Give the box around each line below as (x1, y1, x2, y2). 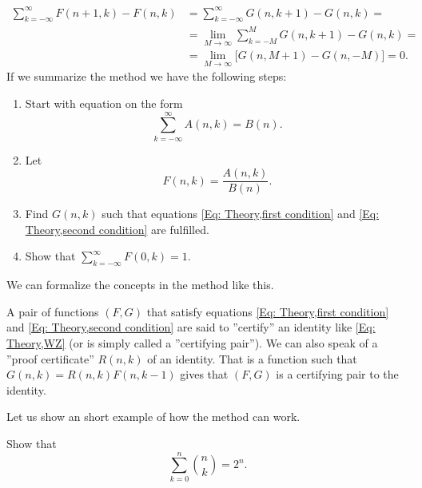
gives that (180, 366, 229, 383)
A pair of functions (6, 303, 99, 319)
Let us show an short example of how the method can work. (6, 408, 301, 425)
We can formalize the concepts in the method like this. (6, 276, 274, 293)
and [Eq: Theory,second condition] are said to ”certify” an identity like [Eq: (6, 319, 376, 335)
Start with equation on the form (25, 94, 183, 111)
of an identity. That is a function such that (147, 350, 357, 367)
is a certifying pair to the (276, 366, 399, 383)
